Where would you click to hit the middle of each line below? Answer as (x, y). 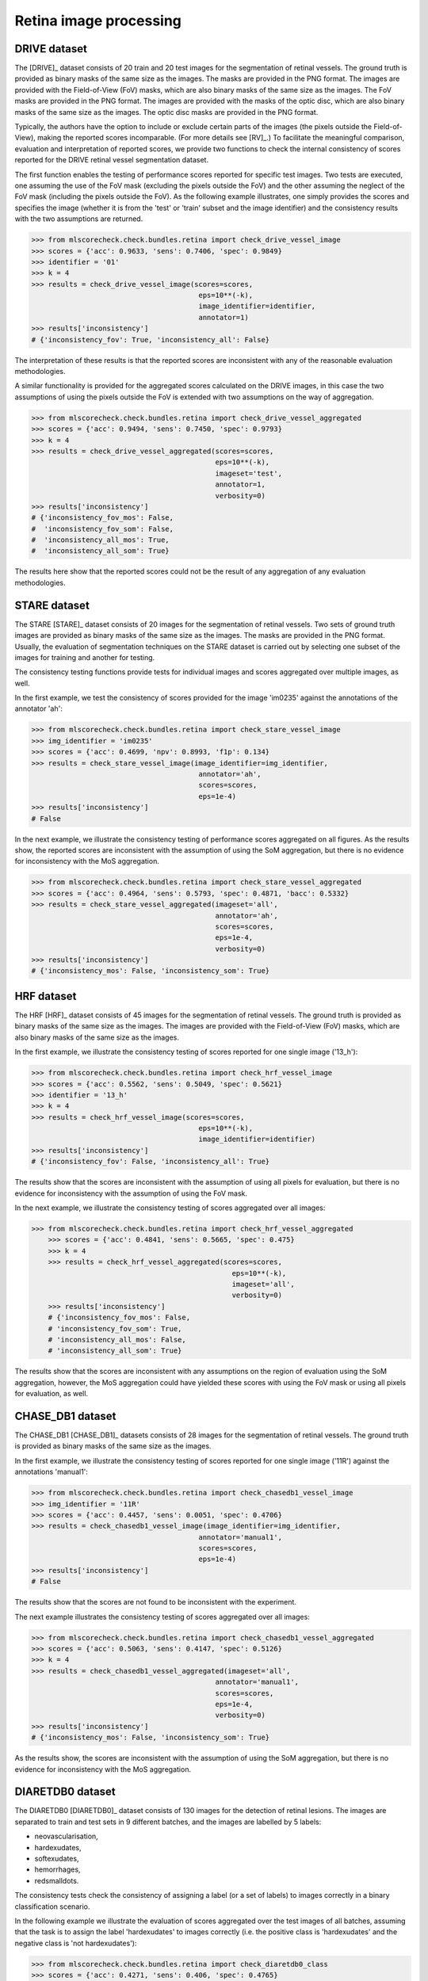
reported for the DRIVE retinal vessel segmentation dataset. (112, 160)
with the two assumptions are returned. (79, 219)
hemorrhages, (57, 1869)
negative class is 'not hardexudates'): (76, 1943)
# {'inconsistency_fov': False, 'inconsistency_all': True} (151, 1162)
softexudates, (57, 1858)
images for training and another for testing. (85, 657)
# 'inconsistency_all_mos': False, (117, 1340)
